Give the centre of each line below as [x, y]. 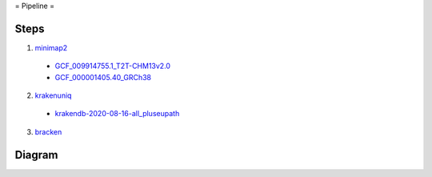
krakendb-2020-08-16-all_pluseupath [117, 114]
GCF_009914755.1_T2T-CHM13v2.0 [113, 66]
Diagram [36, 155]
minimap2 [51, 47]
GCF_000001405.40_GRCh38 [103, 77]
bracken [48, 131]
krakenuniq [53, 95]
